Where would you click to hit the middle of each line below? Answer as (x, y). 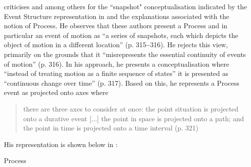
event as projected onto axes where (56, 92)
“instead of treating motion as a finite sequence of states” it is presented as (116, 73)
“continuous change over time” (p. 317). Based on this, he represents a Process (122, 83)
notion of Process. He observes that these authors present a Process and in (116, 26)
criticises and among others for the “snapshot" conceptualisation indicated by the (125, 6)
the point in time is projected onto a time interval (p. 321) (111, 128)
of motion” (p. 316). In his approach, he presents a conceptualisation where (117, 64)
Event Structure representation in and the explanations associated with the (117, 16)
